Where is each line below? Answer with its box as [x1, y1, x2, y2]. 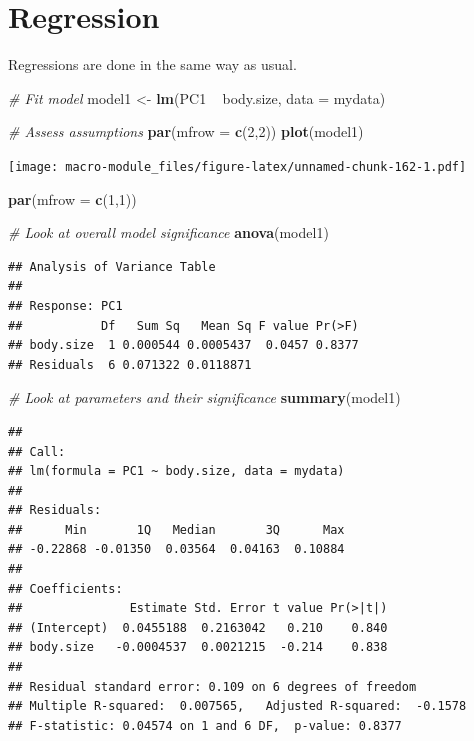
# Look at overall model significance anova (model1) [8, 222, 329, 243]
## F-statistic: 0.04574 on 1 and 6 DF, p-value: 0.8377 [8, 718, 402, 733]
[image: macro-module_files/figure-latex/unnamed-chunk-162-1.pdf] [8, 159, 467, 174]
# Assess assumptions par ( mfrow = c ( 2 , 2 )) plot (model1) [8, 121, 364, 142]
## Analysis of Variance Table [8, 259, 216, 274]
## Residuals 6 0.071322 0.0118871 [8, 357, 252, 372]
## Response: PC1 [8, 298, 123, 313]
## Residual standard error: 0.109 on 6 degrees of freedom [8, 679, 417, 694]
